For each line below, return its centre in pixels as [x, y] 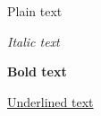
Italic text [34, 41]
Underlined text [50, 101]
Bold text [37, 71]
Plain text [35, 11]
